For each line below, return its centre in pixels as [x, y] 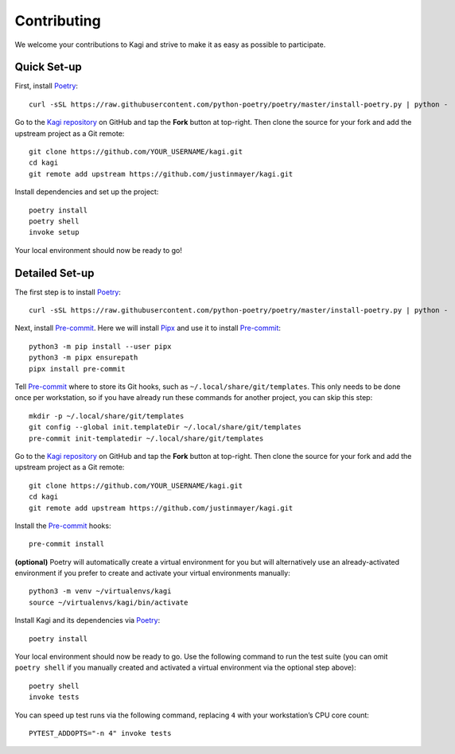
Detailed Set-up [54, 273]
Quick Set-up [49, 67]
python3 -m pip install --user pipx [100, 346]
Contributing [58, 21]
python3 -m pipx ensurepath [84, 358]
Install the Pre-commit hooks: [63, 526]
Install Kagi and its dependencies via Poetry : [87, 620]
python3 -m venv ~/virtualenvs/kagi [100, 591]
